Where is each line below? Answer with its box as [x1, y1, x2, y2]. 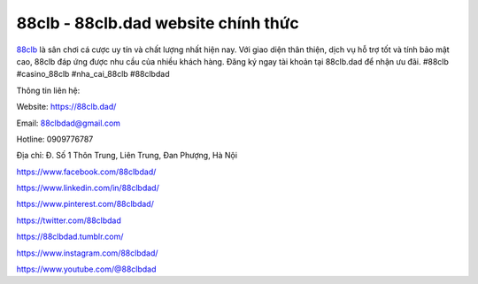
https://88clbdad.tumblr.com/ [16, 231, 124, 242]
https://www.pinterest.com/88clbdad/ [16, 199, 154, 210]
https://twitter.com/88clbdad [16, 215, 121, 226]
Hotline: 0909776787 [16, 134, 94, 144]
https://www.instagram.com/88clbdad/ [16, 248, 158, 258]
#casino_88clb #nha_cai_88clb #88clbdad [16, 69, 170, 80]
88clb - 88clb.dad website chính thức [16, 13, 300, 33]
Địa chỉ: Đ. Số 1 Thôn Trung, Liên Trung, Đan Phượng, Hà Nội [16, 150, 238, 161]
